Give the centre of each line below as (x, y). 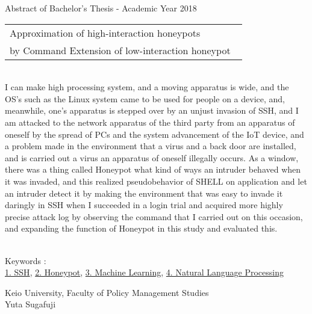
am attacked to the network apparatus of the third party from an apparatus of (150, 122)
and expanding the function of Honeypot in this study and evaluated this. (141, 228)
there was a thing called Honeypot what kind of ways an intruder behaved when (153, 169)
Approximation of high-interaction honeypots (105, 32)
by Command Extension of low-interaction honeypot (120, 50)
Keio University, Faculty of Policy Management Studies (107, 292)
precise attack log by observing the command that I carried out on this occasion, (154, 216)
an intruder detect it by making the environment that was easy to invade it (144, 193)
